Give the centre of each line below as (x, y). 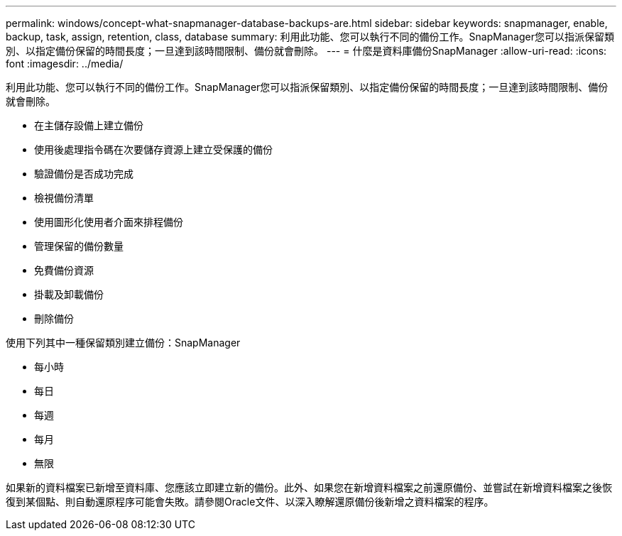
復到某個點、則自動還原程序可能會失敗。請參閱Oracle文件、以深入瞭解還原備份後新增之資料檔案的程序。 (250, 502)
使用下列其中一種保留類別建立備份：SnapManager (123, 343)
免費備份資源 (64, 270)
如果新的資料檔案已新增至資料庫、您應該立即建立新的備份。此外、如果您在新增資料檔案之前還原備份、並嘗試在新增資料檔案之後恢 (309, 487)
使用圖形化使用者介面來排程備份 (109, 222)
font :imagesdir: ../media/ (65, 64)
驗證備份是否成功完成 (84, 174)
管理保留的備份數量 (79, 246)
